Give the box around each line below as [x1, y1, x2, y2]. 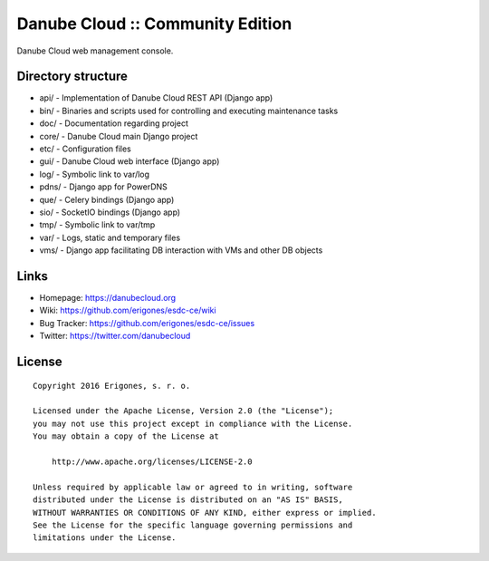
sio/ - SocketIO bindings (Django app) [39, 207, 181, 218]
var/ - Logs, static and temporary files [39, 232, 181, 243]
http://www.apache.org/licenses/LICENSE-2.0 [51, 456, 253, 467]
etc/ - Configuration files [39, 143, 131, 154]
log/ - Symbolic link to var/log [39, 169, 149, 179]
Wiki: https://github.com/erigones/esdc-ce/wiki [39, 305, 216, 316]
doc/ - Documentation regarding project [39, 118, 189, 129]
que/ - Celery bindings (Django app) [39, 194, 175, 205]
